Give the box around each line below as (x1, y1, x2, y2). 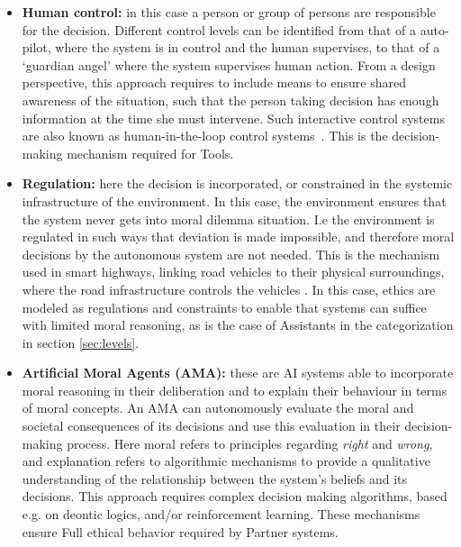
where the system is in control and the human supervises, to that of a (55, 38, 440, 57)
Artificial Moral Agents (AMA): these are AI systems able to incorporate (22, 363, 454, 382)
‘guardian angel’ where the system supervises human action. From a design (22, 55, 436, 74)
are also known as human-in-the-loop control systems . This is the (22, 126, 388, 145)
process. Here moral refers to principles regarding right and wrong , (67, 433, 433, 452)
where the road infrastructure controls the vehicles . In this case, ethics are (22, 279, 436, 298)
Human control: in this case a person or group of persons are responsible (22, 3, 436, 21)
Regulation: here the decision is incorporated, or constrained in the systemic (22, 174, 453, 193)
